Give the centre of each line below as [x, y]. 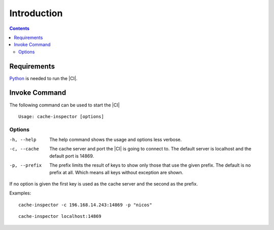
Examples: [20, 193]
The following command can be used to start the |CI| [64, 105]
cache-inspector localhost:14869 [60, 216]
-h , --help [23, 140]
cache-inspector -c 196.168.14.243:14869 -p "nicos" [85, 205]
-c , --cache [24, 149]
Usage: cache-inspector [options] [61, 116]
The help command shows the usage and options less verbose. [116, 140]
